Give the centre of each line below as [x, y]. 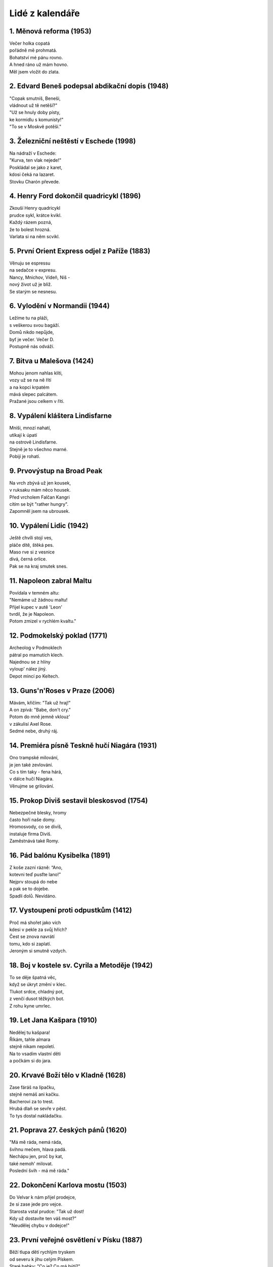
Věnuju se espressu [30, 263]
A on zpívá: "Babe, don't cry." [40, 710]
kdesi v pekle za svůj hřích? [38, 929]
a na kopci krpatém [30, 387]
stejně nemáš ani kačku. [35, 1094]
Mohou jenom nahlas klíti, [36, 373]
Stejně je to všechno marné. [38, 449]
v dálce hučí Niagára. [32, 779]
